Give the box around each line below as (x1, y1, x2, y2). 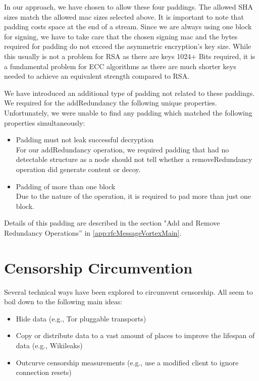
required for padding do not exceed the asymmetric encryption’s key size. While (4, 41, 251, 51)
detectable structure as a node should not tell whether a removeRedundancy (16, 154, 252, 165)
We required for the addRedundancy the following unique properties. (4, 97, 217, 108)
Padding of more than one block (16, 181, 116, 191)
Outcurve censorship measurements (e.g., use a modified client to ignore (16, 357, 239, 367)
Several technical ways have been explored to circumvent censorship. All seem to (4, 286, 253, 297)
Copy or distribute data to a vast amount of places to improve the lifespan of (16, 330, 255, 341)
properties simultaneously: (4, 117, 85, 128)
